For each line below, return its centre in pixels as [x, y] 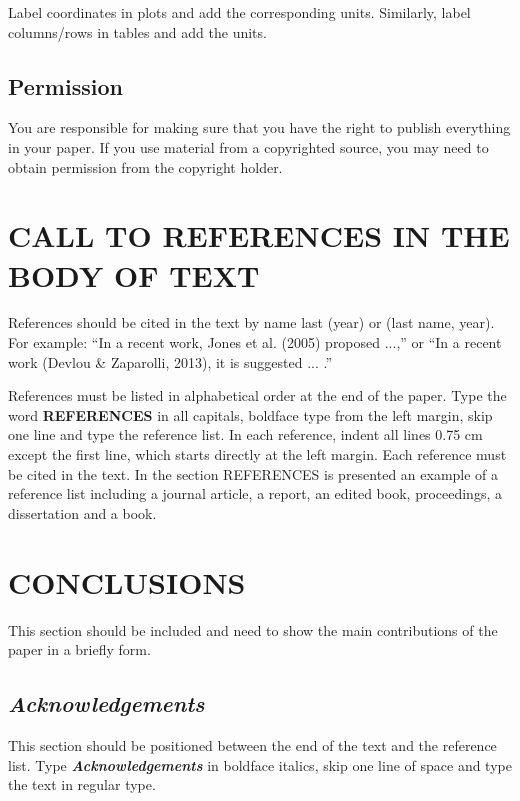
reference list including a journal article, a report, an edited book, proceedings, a [255, 493]
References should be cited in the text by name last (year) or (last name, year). [251, 322]
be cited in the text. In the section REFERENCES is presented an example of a [253, 473]
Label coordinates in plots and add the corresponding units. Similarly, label [239, 12]
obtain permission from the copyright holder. [145, 166]
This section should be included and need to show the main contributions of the [253, 629]
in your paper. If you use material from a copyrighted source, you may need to [248, 146]
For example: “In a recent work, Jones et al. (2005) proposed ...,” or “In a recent [255, 342]
